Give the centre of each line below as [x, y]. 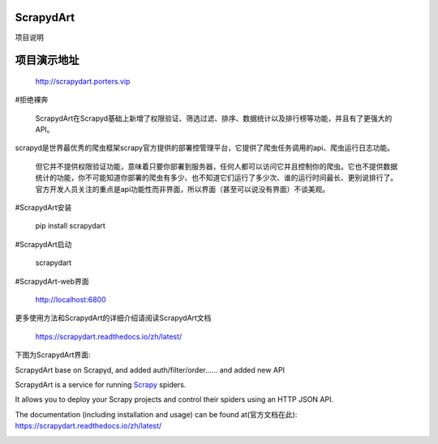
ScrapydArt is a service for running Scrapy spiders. [101, 384]
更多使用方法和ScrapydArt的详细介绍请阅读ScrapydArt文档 [113, 318]
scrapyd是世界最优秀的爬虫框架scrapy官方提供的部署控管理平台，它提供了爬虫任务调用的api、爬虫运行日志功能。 [205, 148]
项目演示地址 [47, 60]
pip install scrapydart [70, 226]
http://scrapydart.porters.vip [83, 81]
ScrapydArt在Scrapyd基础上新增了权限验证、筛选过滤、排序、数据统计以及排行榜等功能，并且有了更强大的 [214, 118]
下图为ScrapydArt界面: [53, 355]
